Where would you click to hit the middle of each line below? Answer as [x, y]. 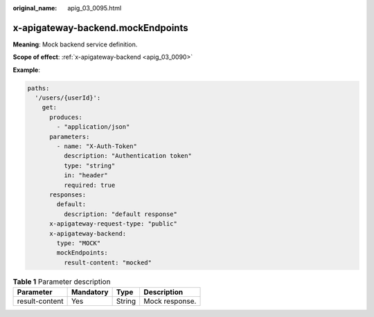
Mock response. [170, 301]
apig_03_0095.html [95, 8]
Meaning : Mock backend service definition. [75, 44]
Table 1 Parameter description [62, 282]
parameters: [70, 136]
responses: [68, 194]
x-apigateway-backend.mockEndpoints [100, 28]
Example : [27, 70]
